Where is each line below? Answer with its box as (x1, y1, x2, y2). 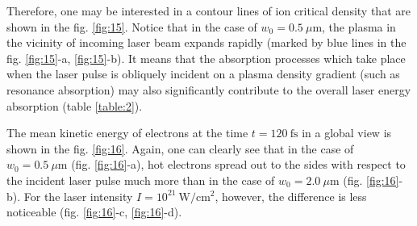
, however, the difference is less (215, 187, 367, 204)
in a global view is (302, 124, 392, 141)
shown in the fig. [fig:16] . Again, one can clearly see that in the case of (6, 140, 354, 157)
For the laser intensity (23, 187, 133, 204)
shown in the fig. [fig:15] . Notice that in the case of (6, 18, 257, 35)
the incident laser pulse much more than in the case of (6, 171, 275, 188)
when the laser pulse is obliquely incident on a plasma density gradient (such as (6, 65, 400, 82)
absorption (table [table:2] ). (6, 97, 143, 114)
